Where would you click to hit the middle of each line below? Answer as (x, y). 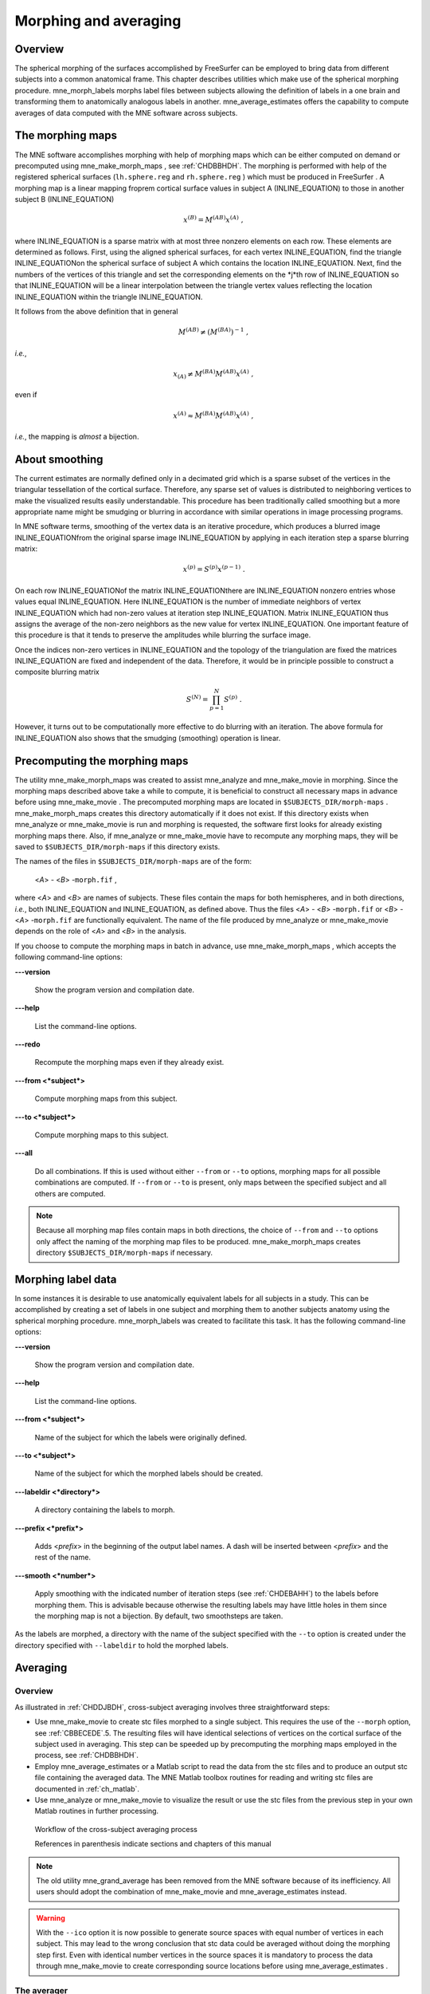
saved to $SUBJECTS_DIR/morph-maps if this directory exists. (117, 847)
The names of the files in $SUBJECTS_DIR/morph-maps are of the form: (133, 861)
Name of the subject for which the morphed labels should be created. (149, 1474)
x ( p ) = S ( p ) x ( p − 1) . (214, 569)
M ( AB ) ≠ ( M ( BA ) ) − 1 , (213, 331)
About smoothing (59, 459)
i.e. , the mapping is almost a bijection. (77, 436)
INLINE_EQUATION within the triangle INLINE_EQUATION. (109, 297)
